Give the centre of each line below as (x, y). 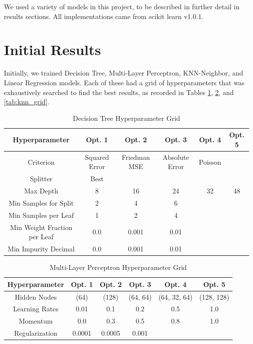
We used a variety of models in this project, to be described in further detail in (122, 6)
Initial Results (53, 49)
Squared (97, 157)
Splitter (41, 179)
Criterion (41, 162)
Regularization (36, 333)
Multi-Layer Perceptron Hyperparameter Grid (118, 267)
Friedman (136, 157)
